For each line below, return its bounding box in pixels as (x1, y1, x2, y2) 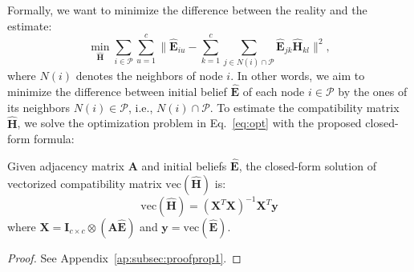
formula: (34, 130, 75, 147)
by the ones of (338, 83, 408, 100)
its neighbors (7, 98, 70, 115)
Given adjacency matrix (7, 157, 124, 174)
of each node (242, 83, 305, 100)
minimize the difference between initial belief (7, 83, 227, 100)
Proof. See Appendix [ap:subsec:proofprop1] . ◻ (7, 250, 241, 266)
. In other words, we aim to (230, 67, 365, 84)
